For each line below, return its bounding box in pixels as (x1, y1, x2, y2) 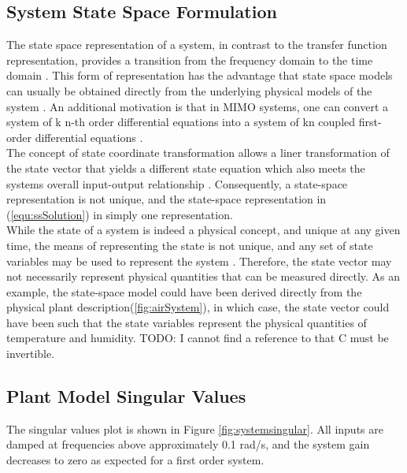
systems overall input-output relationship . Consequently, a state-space (6, 175, 348, 192)
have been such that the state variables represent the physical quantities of (6, 314, 367, 330)
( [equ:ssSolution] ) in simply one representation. (6, 206, 233, 222)
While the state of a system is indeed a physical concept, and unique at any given (6, 222, 401, 238)
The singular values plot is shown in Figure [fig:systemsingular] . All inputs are (6, 420, 383, 437)
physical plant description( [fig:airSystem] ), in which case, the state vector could (6, 299, 390, 315)
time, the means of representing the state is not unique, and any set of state (6, 236, 373, 253)
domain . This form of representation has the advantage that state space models (6, 67, 393, 84)
